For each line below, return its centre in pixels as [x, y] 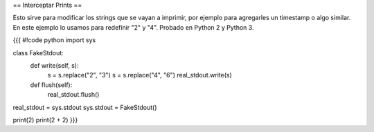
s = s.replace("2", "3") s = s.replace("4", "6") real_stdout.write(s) [140, 75]
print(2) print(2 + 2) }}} [45, 120]
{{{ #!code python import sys [54, 40]
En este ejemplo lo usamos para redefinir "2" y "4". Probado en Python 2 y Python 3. [133, 27]
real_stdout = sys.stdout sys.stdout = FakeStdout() [85, 107]
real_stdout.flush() [73, 95]
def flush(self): [51, 85]
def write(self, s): [54, 65]
